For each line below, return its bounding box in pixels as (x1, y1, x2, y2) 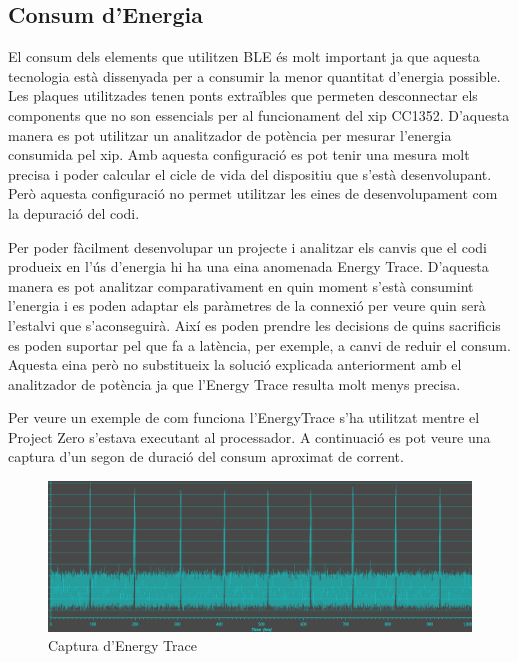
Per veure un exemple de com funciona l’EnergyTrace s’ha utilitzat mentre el (8, 407, 480, 428)
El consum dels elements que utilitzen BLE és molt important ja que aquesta (8, 46, 480, 67)
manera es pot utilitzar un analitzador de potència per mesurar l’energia (8, 124, 452, 145)
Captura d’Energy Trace (48, 635, 197, 656)
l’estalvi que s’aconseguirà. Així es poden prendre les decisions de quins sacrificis (8, 314, 501, 335)
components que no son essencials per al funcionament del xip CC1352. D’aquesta (8, 104, 510, 125)
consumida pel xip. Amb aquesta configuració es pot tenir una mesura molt (8, 144, 470, 165)
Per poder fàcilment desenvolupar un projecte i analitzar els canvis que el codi (8, 236, 487, 257)
